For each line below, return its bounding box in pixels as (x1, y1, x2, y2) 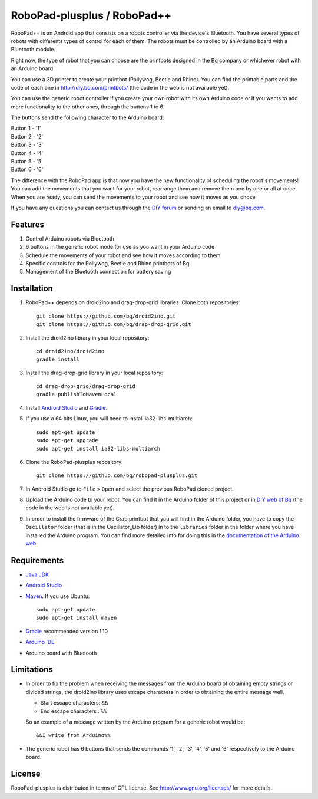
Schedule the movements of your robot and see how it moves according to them (25, 251, 221, 259)
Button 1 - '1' (11, 124, 41, 132)
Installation (11, 284, 53, 294)
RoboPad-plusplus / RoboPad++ (11, 9, 172, 22)
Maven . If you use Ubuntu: (25, 593, 90, 600)
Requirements (11, 555, 64, 565)
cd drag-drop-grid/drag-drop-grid (36, 383, 135, 390)
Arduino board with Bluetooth (25, 649, 97, 656)
